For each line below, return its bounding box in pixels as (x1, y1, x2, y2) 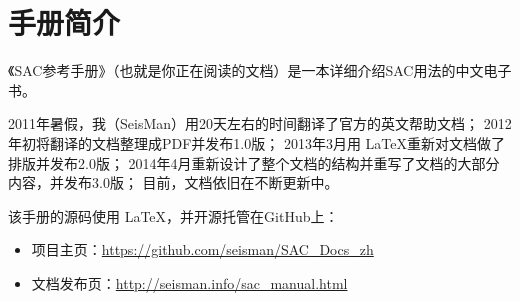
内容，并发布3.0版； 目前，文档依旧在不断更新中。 (8, 172, 339, 193)
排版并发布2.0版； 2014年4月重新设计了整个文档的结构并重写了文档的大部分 (8, 152, 500, 173)
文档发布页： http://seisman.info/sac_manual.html (31, 272, 348, 293)
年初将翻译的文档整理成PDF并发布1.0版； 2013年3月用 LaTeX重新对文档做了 (8, 132, 505, 153)
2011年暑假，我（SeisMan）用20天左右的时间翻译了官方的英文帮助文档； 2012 (8, 113, 512, 134)
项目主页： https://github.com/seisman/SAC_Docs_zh (31, 239, 374, 260)
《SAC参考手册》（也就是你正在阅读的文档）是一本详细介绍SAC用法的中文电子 (8, 60, 512, 81)
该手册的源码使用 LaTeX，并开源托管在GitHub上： (8, 205, 339, 226)
